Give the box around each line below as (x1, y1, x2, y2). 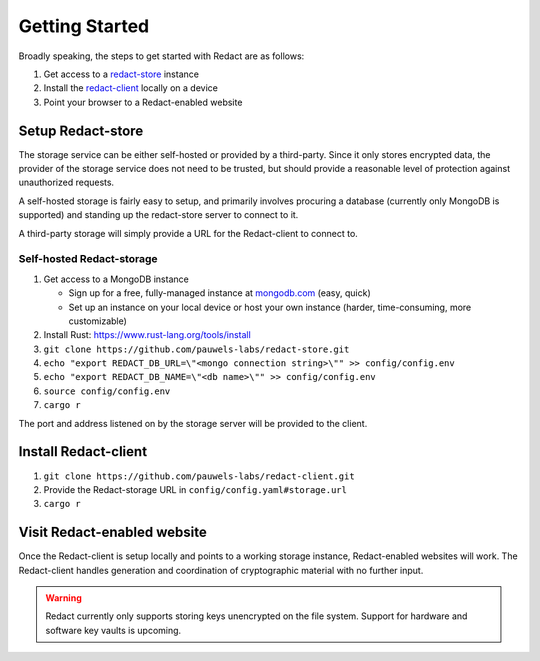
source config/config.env (43, 385, 171, 397)
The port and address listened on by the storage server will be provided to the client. (18, 417, 368, 429)
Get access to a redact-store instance (43, 68, 200, 80)
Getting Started (18, 15, 150, 37)
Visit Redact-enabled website (18, 524, 207, 541)
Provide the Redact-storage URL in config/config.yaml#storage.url (43, 483, 347, 495)
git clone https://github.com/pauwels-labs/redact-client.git (43, 470, 355, 482)
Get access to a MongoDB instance (43, 273, 189, 285)
